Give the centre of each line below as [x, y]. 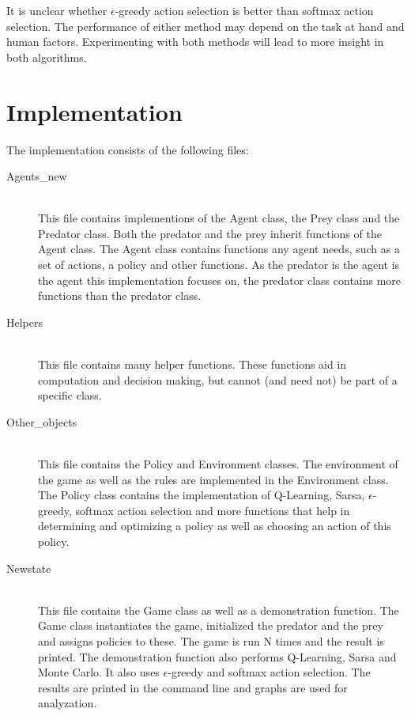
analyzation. [68, 703]
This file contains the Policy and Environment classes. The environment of [218, 464]
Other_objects [42, 421]
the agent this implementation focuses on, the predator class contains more [220, 280]
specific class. [70, 395]
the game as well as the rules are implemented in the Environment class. [213, 479]
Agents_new [37, 176]
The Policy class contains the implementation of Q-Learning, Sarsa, [202, 495]
